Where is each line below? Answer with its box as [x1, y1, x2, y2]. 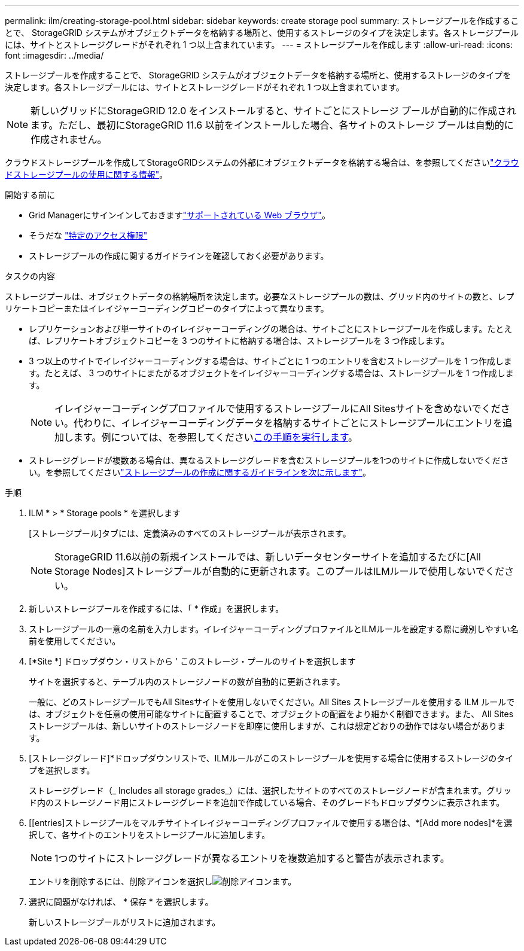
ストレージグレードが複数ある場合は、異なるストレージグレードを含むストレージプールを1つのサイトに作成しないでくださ [29, 455, 509, 465]
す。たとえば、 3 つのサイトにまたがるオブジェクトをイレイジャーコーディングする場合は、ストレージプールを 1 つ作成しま [29, 368, 514, 378]
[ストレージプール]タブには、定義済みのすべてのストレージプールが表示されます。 [29, 528, 351, 538]
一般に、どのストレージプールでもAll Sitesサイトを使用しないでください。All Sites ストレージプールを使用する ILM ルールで [29, 697, 515, 707]
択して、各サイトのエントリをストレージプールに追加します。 [29, 830, 270, 840]
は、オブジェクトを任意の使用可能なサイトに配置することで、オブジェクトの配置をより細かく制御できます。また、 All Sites [29, 709, 514, 719]
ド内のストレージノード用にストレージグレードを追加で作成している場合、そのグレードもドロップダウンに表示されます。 [29, 797, 505, 807]
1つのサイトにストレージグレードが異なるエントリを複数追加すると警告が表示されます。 [54, 852, 450, 864]
